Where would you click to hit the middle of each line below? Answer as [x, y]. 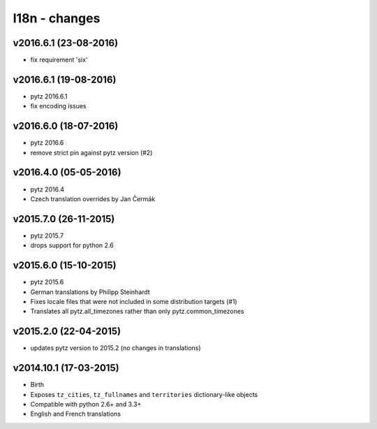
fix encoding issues [58, 106]
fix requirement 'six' [59, 60]
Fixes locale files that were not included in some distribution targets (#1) [134, 301]
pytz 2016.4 [47, 189]
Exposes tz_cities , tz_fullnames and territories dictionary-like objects [144, 394]
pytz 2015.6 [47, 282]
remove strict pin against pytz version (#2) [91, 152]
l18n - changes [57, 18]
